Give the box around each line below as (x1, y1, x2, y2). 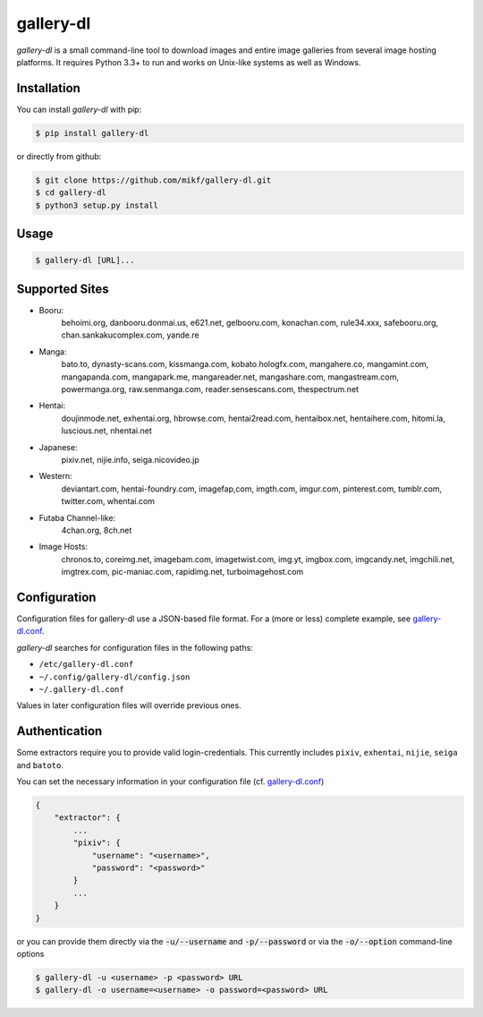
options (16, 948, 45, 959)
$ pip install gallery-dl (35, 128, 149, 138)
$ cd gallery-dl (35, 188, 107, 198)
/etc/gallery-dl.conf (38, 659, 134, 670)
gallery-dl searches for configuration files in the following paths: (16, 642, 254, 653)
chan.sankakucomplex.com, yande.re (61, 329, 200, 340)
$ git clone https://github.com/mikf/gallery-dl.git (35, 175, 272, 185)
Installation (16, 81, 80, 96)
